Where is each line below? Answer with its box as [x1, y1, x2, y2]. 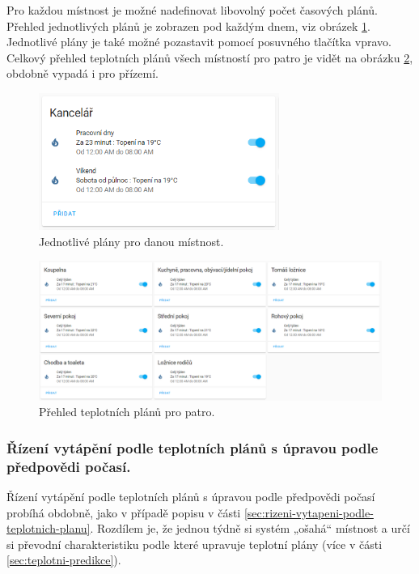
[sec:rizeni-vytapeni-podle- [243, 504, 374, 521]
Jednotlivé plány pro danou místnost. [39, 232, 224, 249]
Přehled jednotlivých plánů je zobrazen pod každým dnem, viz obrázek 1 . [6, 17, 370, 34]
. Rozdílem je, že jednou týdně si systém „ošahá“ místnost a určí [90, 520, 410, 537]
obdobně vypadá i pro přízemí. [6, 65, 159, 82]
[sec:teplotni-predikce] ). [6, 551, 121, 568]
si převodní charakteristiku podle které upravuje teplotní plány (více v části [6, 535, 383, 552]
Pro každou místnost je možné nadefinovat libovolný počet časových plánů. [6, 2, 378, 18]
